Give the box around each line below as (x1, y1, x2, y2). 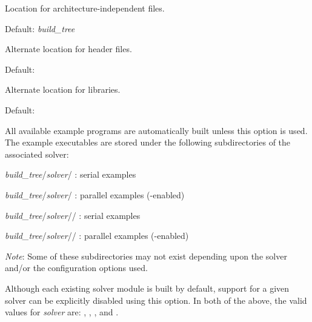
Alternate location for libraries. (5, 83, 121, 96)
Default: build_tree (5, 22, 75, 35)
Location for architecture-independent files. (5, 2, 165, 14)
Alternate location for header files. (5, 42, 132, 55)
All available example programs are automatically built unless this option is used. (5, 124, 308, 136)
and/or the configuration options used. (5, 261, 148, 274)
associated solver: (5, 147, 69, 160)
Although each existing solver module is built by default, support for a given (5, 281, 290, 294)
